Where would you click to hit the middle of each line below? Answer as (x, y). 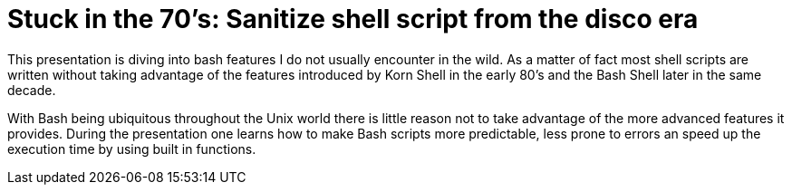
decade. (32, 90)
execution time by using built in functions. (132, 149)
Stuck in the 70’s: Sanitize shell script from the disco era (353, 19)
